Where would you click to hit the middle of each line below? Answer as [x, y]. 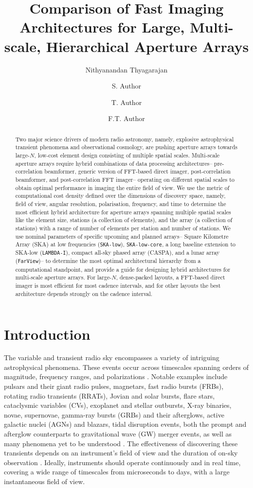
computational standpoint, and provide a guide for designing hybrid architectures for [123, 269]
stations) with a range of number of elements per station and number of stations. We [123, 228]
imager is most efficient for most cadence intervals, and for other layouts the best [118, 285]
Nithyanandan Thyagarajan [126, 69]
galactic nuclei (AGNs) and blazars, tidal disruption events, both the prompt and [125, 424]
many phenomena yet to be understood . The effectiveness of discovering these [121, 443]
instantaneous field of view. [45, 481]
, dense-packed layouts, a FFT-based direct [171, 277]
